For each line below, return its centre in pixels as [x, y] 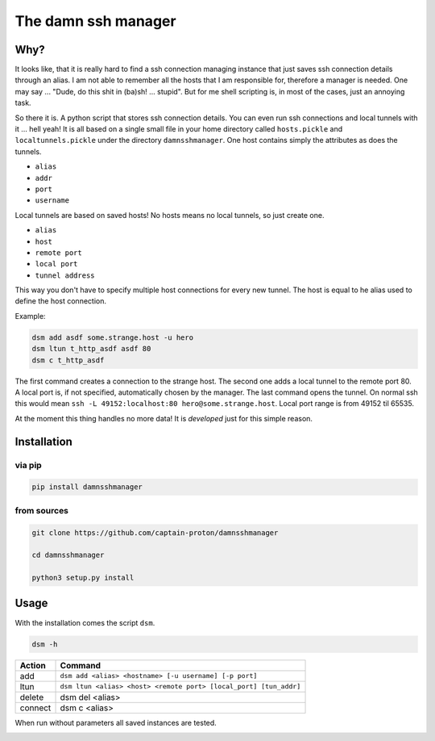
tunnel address [65, 275]
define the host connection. [60, 301]
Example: [30, 316]
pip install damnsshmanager [87, 487]
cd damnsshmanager [68, 555]
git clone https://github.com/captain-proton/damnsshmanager [155, 532]
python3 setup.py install [83, 578]
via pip [28, 465]
